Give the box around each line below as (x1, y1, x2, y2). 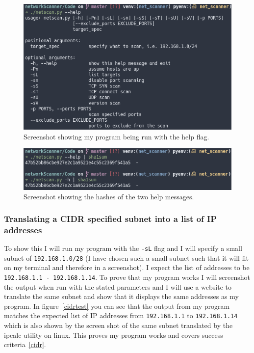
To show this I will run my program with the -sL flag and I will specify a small (4, 243, 242, 253)
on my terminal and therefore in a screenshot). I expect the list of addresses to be (4, 262, 250, 272)
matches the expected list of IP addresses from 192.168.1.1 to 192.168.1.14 (4, 310, 238, 321)
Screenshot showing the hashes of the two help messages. (24, 191, 194, 202)
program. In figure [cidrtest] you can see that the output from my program (4, 300, 230, 311)
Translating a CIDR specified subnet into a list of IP (4, 212, 217, 224)
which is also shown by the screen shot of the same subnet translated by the (4, 320, 233, 330)
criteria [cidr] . (4, 339, 46, 350)
